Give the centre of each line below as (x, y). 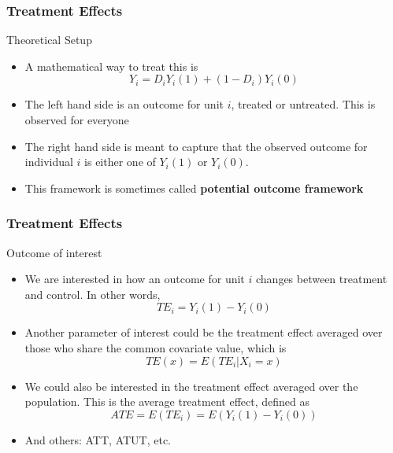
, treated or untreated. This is (303, 104)
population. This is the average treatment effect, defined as (167, 401)
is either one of (120, 162)
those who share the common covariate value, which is (156, 347)
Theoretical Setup (49, 40)
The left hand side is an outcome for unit (124, 104)
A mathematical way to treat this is (111, 66)
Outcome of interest (54, 252)
